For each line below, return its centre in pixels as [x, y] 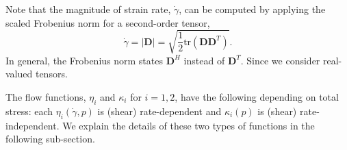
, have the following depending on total [257, 96]
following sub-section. [50, 139]
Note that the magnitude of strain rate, [88, 9]
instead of [204, 60]
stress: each [29, 111]
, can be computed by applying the [252, 9]
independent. [33, 125]
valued [19, 74]
